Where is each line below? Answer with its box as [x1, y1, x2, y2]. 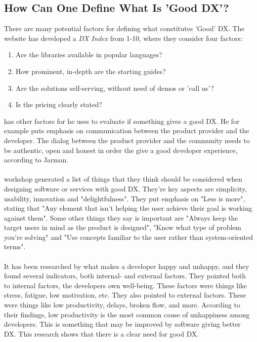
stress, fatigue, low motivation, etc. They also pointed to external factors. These [4, 290, 246, 300]
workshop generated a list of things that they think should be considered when [4, 174, 242, 184]
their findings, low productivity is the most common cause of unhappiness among [4, 309, 250, 319]
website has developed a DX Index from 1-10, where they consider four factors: [4, 33, 243, 43]
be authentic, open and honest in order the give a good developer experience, [4, 145, 238, 155]
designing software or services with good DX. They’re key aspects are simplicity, [4, 183, 247, 193]
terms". [4, 241, 26, 252]
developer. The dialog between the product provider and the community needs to [4, 135, 250, 145]
